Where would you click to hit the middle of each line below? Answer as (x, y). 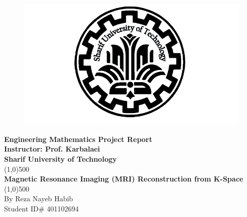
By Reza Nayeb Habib (39, 198)
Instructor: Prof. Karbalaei (52, 149)
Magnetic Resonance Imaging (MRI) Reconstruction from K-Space (124, 179)
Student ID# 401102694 (42, 208)
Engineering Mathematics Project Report (78, 139)
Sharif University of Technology (60, 158)
